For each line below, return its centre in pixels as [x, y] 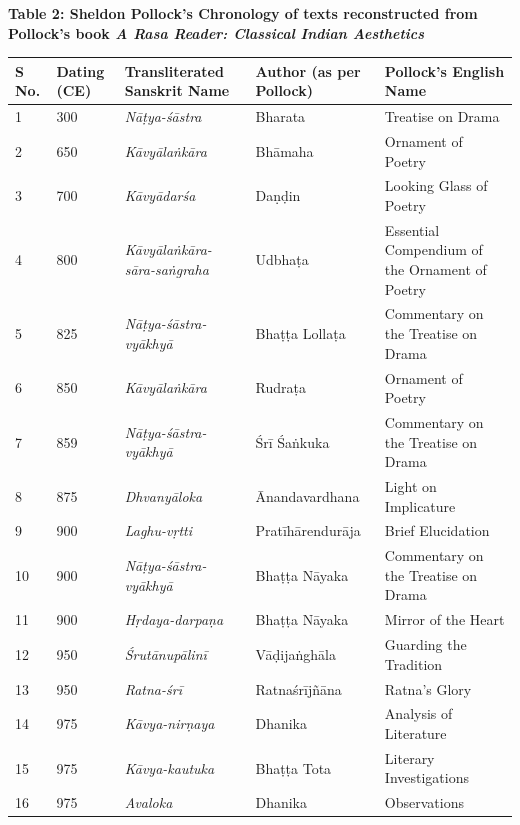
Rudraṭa [280, 387]
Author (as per [308, 70]
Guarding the [425, 644]
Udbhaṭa [282, 259]
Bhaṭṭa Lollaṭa [300, 333]
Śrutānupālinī [165, 653]
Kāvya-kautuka [169, 767]
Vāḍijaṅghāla [295, 653]
